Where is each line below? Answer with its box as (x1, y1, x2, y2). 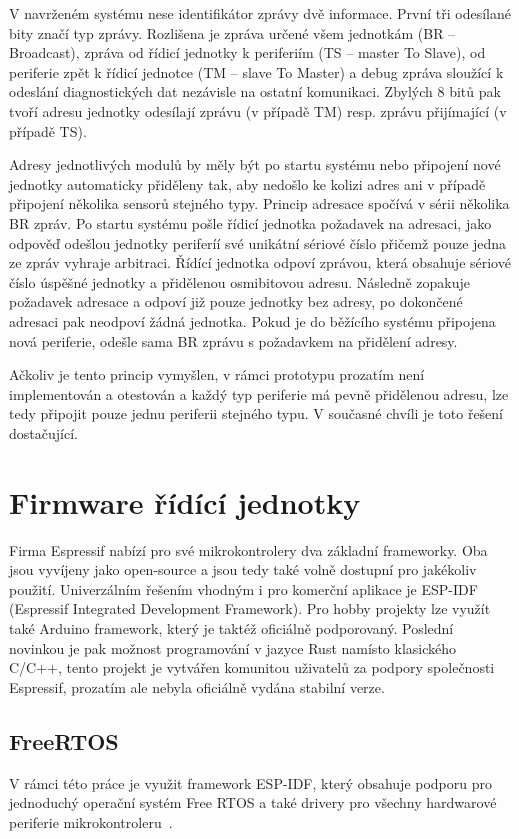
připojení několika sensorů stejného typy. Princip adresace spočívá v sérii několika (9, 193, 510, 214)
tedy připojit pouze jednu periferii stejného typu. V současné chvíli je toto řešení (9, 403, 504, 424)
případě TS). (9, 120, 87, 141)
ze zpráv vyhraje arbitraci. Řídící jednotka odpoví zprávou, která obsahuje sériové (9, 252, 511, 273)
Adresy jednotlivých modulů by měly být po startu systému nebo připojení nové (9, 154, 501, 175)
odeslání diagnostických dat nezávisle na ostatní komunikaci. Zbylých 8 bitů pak (9, 81, 501, 102)
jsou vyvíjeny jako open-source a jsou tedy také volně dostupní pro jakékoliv (9, 559, 477, 580)
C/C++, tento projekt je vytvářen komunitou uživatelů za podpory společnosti (9, 657, 495, 678)
